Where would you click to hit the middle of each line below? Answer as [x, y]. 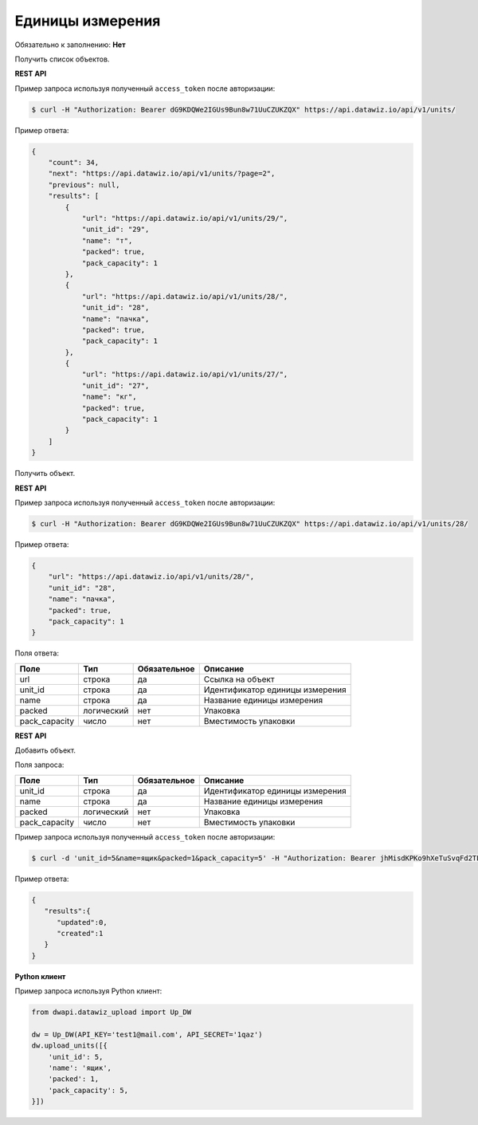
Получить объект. [45, 474]
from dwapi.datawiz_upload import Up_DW [111, 1012]
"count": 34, [74, 163]
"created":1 [80, 933]
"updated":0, [82, 922]
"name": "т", [107, 240]
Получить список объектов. [62, 59]
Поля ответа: [37, 653]
